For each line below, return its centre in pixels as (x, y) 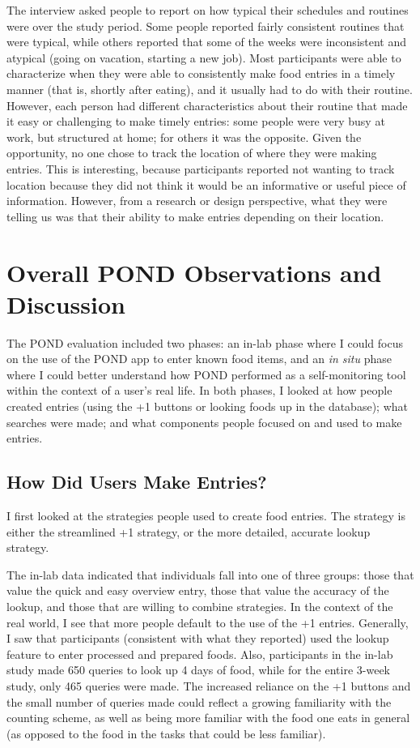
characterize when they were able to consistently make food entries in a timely (201, 73)
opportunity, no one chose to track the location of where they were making (192, 153)
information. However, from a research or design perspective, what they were (197, 201)
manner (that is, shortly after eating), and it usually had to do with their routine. (210, 89)
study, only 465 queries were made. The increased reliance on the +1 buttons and (209, 685)
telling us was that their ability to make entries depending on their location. (195, 216)
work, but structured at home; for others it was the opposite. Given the (184, 137)
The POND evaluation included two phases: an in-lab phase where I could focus (205, 342)
